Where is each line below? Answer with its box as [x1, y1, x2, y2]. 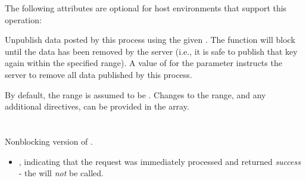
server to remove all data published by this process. [5, 68, 192, 80]
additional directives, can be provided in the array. [5, 100, 189, 113]
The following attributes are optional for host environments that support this [5, 2, 287, 14]
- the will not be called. [18, 167, 104, 179]
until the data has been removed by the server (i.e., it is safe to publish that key [5, 45, 298, 57]
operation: [5, 13, 42, 26]
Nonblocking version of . [5, 135, 93, 147]
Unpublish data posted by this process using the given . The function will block [5, 33, 295, 46]
